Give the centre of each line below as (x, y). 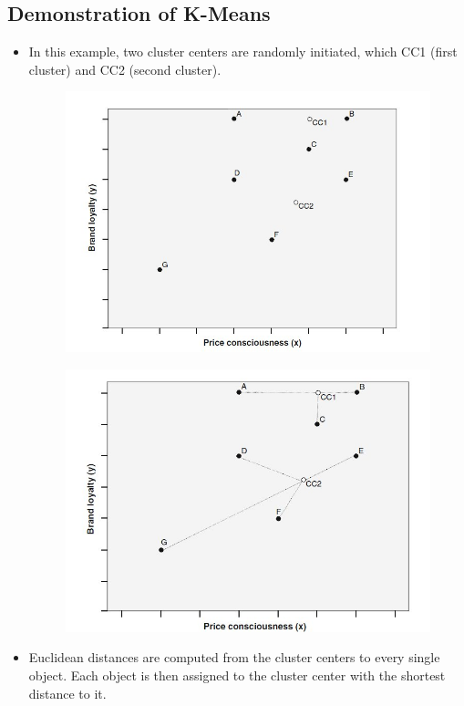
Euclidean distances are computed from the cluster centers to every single (234, 657)
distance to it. (67, 693)
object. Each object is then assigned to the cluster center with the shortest (237, 675)
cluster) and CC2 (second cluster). (125, 69)
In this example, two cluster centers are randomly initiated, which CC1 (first (243, 52)
